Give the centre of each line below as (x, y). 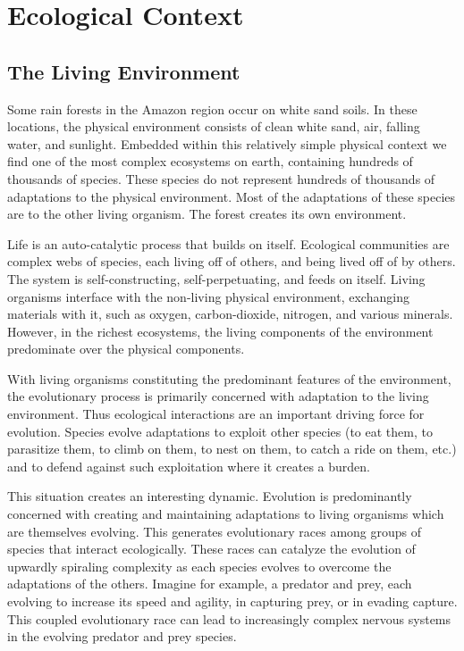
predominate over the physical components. (126, 349)
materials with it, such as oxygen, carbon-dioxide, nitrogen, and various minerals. (230, 314)
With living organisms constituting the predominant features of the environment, (229, 378)
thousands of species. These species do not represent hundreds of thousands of (221, 178)
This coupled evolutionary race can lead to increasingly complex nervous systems (229, 618)
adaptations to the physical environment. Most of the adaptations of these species (232, 196)
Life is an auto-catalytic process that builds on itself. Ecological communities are (228, 243)
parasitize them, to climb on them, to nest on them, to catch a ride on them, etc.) (232, 449)
